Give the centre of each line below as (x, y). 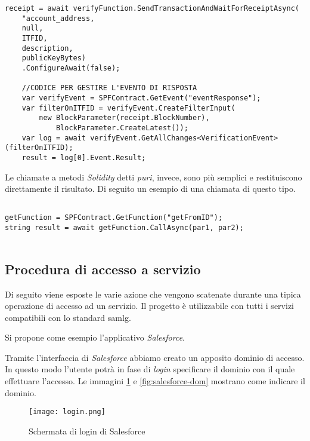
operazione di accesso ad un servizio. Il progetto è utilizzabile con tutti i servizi (149, 306)
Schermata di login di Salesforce (87, 431)
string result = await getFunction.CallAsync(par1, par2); (124, 228)
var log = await (54, 138)
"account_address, (58, 18)
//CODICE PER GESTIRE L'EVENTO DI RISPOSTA (109, 88)
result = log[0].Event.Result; (84, 157)
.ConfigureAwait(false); (71, 68)
